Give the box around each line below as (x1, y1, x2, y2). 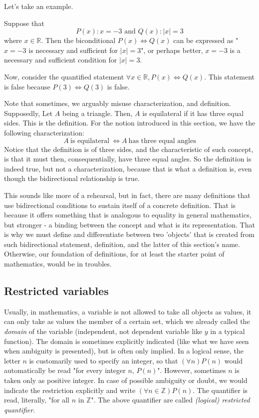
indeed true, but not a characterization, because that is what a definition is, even (4, 163, 252, 173)
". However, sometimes (157, 365, 226, 375)
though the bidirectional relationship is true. (4, 173, 140, 183)
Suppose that (4, 17, 44, 28)
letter (4, 355, 20, 365)
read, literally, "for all (4, 394, 69, 405)
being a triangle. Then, (62, 107, 133, 118)
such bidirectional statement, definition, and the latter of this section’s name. (4, 238, 240, 249)
